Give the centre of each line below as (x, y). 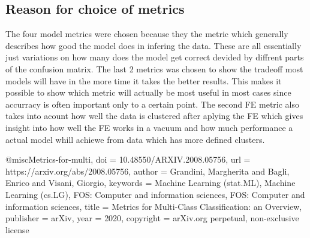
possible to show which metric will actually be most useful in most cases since (148, 92)
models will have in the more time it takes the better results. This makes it (144, 80)
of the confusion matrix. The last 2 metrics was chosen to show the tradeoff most (154, 68)
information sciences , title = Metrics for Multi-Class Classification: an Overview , (154, 206)
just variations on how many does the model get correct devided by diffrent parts (155, 57)
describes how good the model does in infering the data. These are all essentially (154, 45)
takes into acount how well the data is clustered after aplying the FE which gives (154, 116)
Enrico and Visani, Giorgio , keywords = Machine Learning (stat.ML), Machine (151, 183)
